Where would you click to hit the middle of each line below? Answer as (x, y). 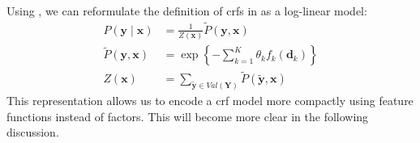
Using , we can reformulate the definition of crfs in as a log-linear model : (187, 11)
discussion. (33, 132)
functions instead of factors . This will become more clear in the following (188, 116)
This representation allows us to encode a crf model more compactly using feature (210, 101)
